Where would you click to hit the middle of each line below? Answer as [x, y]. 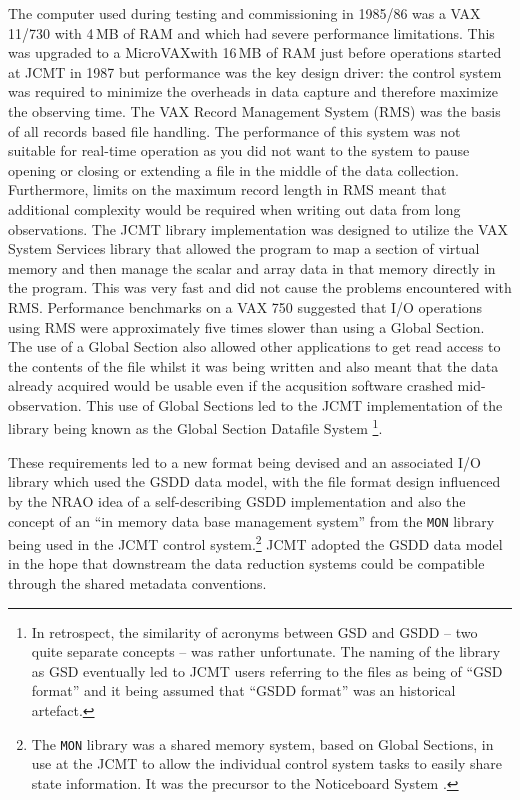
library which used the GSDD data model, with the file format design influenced [254, 481]
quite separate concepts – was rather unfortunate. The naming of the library [266, 651]
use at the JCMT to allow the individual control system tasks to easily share [266, 763]
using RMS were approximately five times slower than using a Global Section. [246, 326]
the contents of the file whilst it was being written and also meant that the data [253, 365]
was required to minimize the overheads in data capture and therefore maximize [253, 91]
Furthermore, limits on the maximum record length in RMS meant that [227, 189]
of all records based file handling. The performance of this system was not [234, 130]
